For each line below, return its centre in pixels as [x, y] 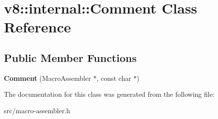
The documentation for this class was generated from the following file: [109, 94]
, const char [114, 78]
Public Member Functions [70, 57]
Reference [38, 27]
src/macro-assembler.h [37, 110]
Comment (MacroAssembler [47, 78]
